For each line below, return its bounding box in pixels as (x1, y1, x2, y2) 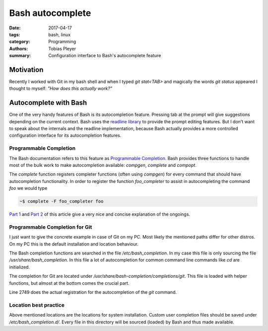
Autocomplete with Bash (9, 98, 87, 107)
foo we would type (9, 185, 48, 191)
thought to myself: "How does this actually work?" (9, 85, 113, 91)
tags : (9, 31, 20, 37)
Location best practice (9, 301, 65, 308)
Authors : (9, 45, 28, 52)
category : (9, 39, 30, 45)
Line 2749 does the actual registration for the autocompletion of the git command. (9, 289, 177, 295)
